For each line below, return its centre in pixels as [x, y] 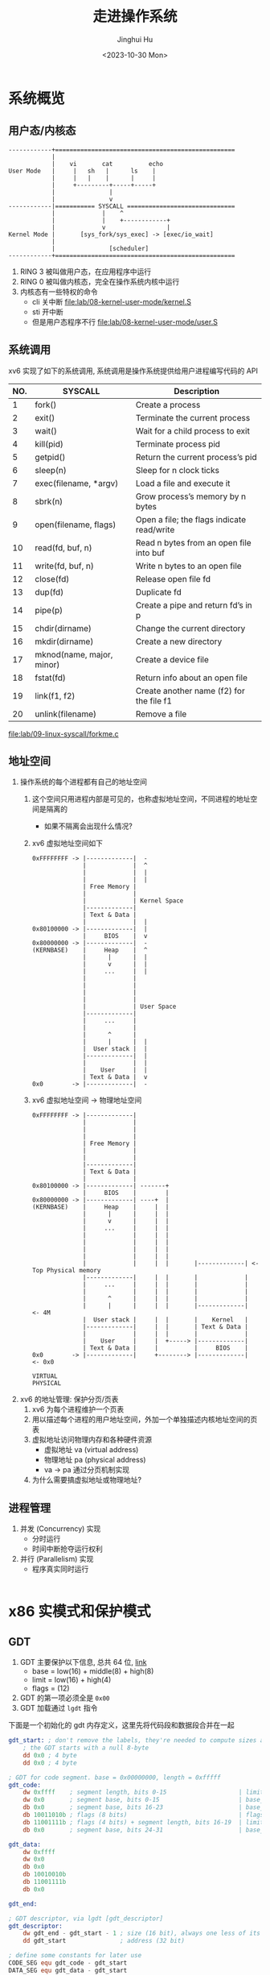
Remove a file [161, 714]
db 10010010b [45, 1874]
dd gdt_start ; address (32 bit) [104, 1941]
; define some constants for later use [75, 1956]
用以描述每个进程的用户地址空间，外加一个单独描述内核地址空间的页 [145, 1420]
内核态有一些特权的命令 [59, 292]
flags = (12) [51, 1688]
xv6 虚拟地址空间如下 [67, 844]
